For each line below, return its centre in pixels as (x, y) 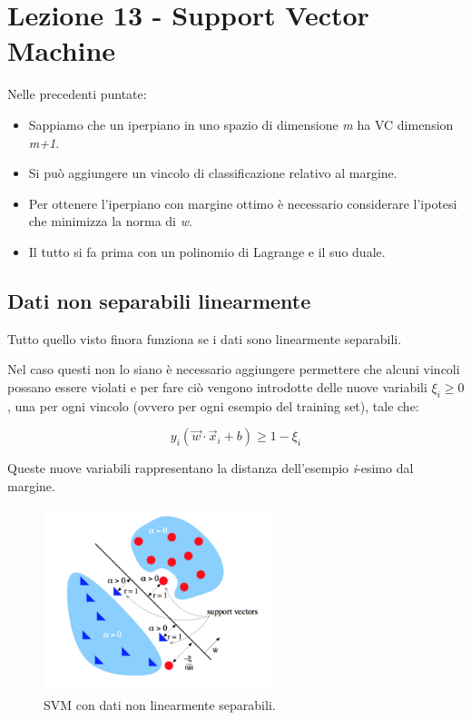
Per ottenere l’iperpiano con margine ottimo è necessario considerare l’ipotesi (243, 203)
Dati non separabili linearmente (159, 300)
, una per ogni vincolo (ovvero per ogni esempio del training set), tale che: (213, 405)
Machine (62, 50)
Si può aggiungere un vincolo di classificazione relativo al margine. (213, 173)
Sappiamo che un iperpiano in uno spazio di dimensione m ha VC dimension (241, 124)
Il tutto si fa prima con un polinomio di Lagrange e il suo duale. (207, 251)
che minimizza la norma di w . (110, 221)
